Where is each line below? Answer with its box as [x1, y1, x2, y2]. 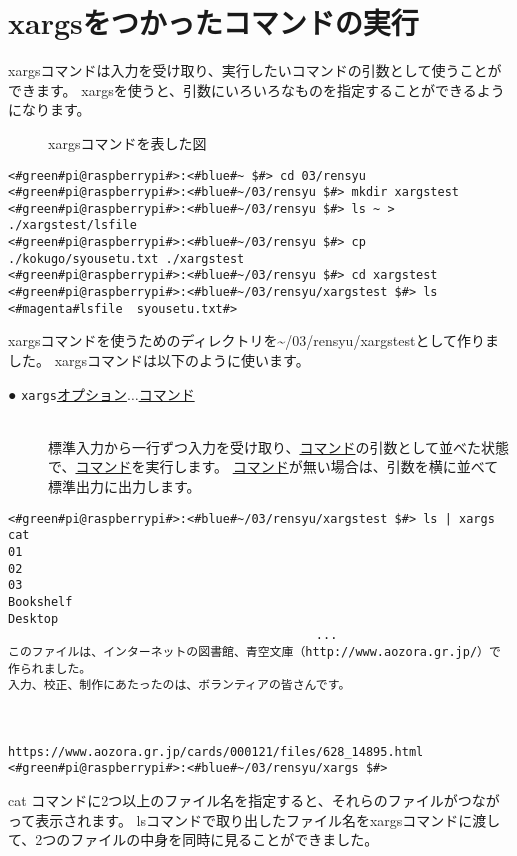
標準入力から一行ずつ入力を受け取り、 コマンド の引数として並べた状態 [48, 436, 510, 457]
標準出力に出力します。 [48, 476, 201, 497]
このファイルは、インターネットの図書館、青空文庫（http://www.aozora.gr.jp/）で [8, 644, 501, 659]
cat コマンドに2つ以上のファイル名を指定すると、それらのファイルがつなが [8, 790, 500, 811]
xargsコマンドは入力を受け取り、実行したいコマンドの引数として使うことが [8, 60, 502, 81]
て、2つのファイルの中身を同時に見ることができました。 [8, 829, 379, 850]
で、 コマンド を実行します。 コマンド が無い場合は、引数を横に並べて [48, 456, 499, 477]
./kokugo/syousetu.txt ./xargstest [8, 251, 245, 266]
